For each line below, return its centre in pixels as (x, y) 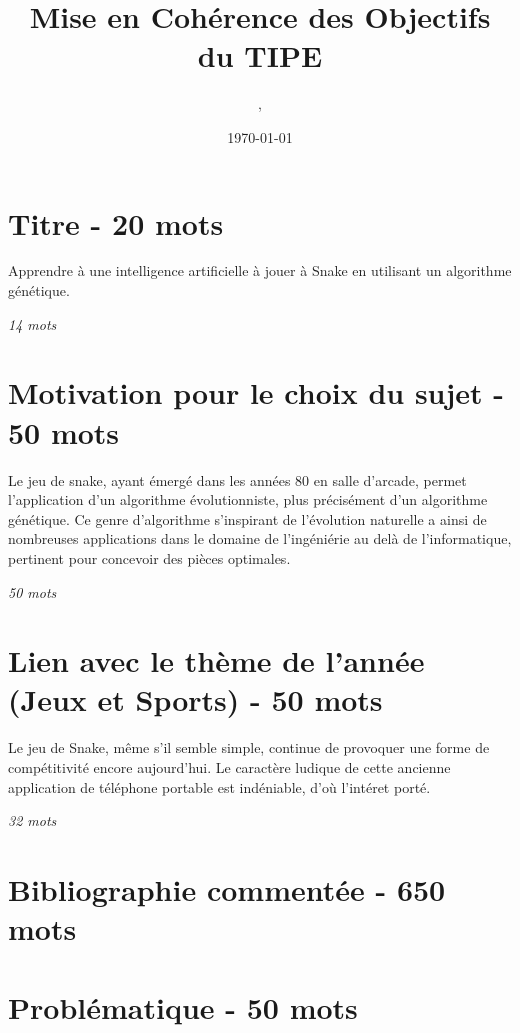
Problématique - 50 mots (183, 1006)
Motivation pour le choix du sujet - (256, 392)
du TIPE (260, 55)
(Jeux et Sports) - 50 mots (195, 699)
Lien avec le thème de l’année (216, 660)
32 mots (32, 820)
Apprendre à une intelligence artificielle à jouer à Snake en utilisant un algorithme (260, 270)
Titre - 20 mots (116, 222)
